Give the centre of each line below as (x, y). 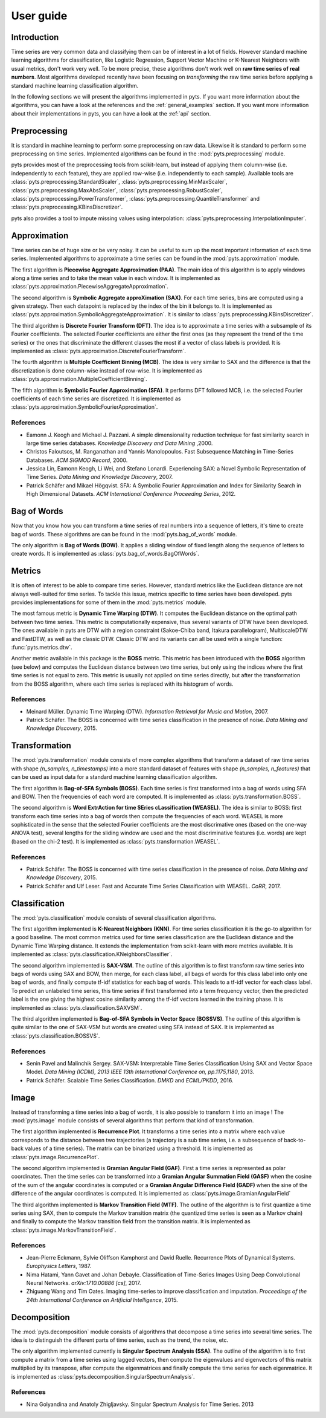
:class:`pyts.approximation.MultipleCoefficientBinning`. (79, 379)
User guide (39, 16)
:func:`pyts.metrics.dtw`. (42, 647)
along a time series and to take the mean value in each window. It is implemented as (116, 278)
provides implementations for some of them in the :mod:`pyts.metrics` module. (109, 602)
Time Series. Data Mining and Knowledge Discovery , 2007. (100, 477)
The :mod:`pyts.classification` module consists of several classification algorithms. (114, 918)
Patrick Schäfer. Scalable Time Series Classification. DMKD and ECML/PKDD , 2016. (130, 1080)
